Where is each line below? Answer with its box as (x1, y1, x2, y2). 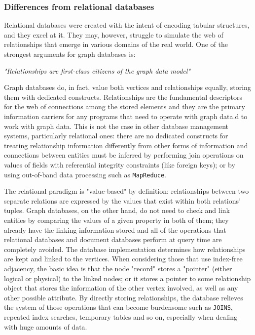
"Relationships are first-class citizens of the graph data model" (4, 65, 191, 76)
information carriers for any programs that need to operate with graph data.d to (4, 111, 248, 121)
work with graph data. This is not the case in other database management (4, 121, 229, 131)
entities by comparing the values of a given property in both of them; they (4, 214, 229, 225)
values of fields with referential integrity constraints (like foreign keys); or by (4, 159, 235, 169)
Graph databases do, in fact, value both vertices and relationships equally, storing (4, 82, 251, 92)
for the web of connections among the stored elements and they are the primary (4, 101, 245, 112)
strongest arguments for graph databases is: (4, 49, 136, 59)
